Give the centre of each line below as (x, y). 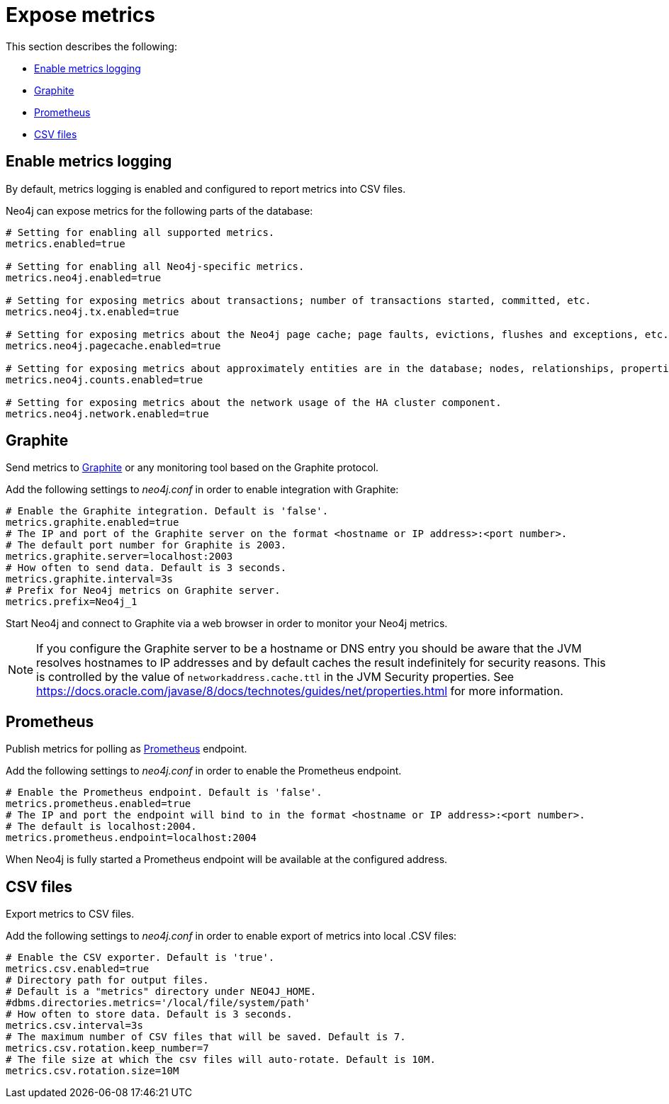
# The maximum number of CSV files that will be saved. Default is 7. (206, 1037)
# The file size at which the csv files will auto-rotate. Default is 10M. (221, 1060)
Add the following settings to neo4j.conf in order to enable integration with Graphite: (202, 490)
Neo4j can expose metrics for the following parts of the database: (159, 210)
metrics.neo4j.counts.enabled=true (105, 379)
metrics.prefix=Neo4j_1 (72, 602)
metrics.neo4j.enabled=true (84, 277)
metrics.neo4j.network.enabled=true (107, 413)
